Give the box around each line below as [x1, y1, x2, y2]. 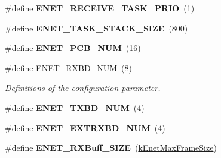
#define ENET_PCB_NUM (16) [5, 42, 141, 54]
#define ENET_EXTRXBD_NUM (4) [5, 121, 165, 134]
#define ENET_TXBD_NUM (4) [5, 101, 145, 113]
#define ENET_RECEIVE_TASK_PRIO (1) [5, 2, 195, 14]
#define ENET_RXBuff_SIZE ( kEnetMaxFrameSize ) [5, 141, 217, 154]
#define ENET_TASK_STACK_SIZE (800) [5, 21, 188, 34]
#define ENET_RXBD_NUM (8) [5, 61, 132, 74]
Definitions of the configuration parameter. [5, 81, 161, 94]
